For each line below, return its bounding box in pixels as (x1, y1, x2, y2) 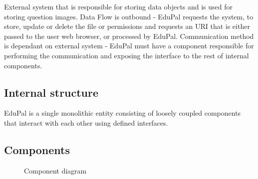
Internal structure (4, 84, 99, 100)
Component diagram (24, 165, 87, 176)
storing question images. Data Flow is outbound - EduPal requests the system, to (4, 11, 254, 21)
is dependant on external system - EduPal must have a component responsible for (4, 40, 254, 51)
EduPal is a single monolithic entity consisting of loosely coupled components (4, 108, 241, 118)
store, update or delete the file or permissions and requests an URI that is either (4, 21, 250, 31)
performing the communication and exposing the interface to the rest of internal (4, 50, 249, 60)
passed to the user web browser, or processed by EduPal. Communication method (4, 30, 254, 41)
